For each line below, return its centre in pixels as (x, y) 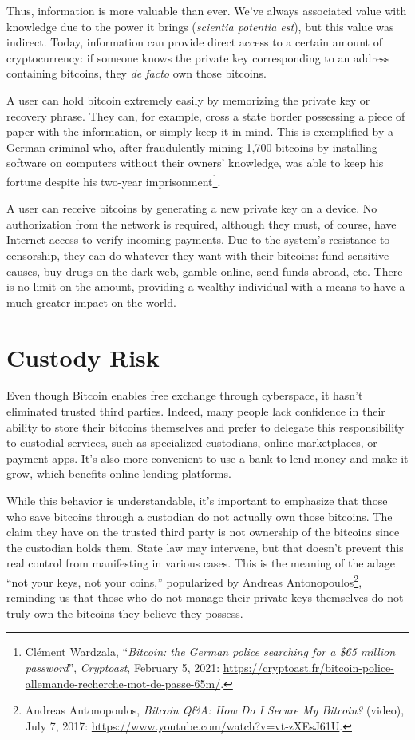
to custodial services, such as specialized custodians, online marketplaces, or (192, 442)
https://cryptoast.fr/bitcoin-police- (308, 668)
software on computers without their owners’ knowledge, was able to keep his (195, 163)
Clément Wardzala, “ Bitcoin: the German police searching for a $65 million (210, 652)
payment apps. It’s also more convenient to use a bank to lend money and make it (207, 458)
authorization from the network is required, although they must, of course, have (202, 223)
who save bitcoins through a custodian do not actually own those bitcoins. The (200, 516)
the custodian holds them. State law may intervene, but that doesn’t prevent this (205, 547)
